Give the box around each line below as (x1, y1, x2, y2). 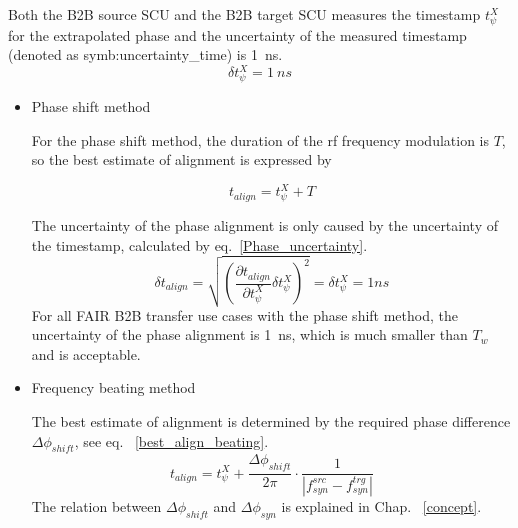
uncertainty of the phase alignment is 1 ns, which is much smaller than (31, 324, 468, 345)
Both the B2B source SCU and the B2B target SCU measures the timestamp (8, 4, 481, 24)
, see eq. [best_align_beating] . (74, 430, 269, 451)
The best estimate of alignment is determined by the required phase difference (31, 410, 511, 431)
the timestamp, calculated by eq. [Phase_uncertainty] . (31, 234, 368, 255)
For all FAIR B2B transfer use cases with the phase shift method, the (31, 304, 458, 325)
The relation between (31, 495, 162, 516)
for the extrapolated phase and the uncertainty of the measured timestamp (8, 24, 467, 45)
